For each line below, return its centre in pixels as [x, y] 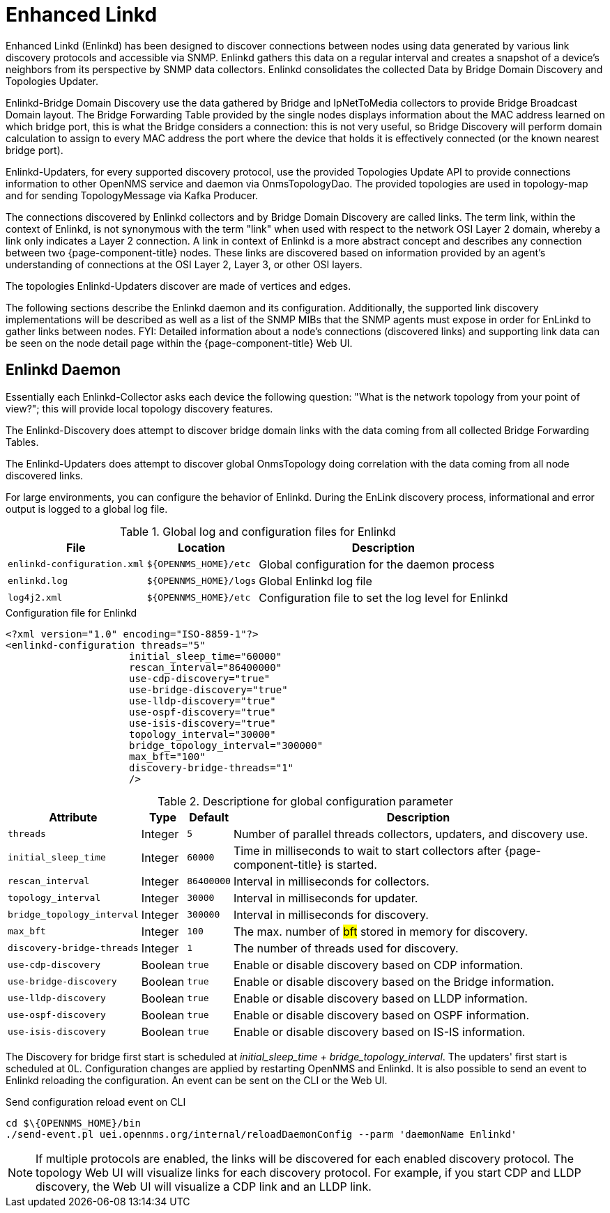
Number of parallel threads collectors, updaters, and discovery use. [411, 834]
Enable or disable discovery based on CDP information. [378, 965]
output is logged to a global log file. [87, 509]
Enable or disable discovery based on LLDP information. [380, 998]
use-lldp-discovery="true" [203, 701]
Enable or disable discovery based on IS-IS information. [379, 1032]
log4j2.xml [35, 598]
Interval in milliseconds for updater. [326, 898]
